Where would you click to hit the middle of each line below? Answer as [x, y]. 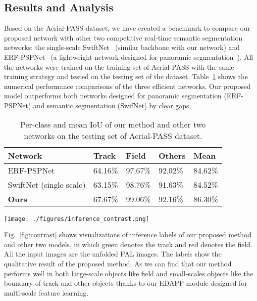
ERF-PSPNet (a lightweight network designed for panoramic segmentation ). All [128, 57]
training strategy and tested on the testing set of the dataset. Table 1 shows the [126, 76]
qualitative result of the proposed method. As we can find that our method [118, 263]
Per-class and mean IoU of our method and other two [113, 124]
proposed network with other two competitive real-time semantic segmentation [123, 37]
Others [172, 155]
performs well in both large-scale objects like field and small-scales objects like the [129, 273]
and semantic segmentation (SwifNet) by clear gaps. [112, 105]
